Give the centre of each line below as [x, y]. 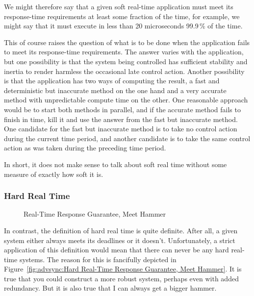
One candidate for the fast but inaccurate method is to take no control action [121, 129]
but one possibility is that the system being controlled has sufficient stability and [126, 61]
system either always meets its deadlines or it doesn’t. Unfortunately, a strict [120, 240]
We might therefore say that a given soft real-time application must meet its [119, 6]
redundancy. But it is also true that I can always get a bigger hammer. [110, 288]
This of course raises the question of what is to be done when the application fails [127, 42]
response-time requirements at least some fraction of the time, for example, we [122, 16]
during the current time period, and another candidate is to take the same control [127, 138]
